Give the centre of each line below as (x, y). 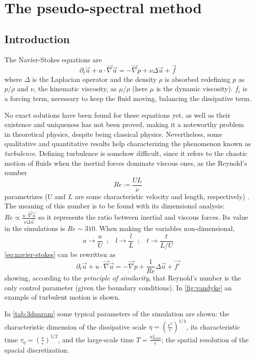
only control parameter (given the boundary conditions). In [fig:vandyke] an (118, 287)
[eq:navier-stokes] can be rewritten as (60, 254)
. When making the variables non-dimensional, (165, 228)
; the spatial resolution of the (205, 339)
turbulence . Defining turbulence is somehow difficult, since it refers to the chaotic (126, 153)
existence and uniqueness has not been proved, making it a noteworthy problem (124, 124)
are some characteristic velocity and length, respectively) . (162, 196)
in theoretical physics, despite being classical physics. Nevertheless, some (114, 134)
